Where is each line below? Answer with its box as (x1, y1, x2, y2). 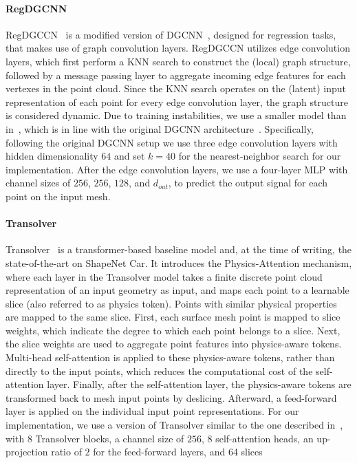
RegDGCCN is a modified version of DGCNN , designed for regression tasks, (6, 27, 336, 41)
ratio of (51, 444, 82, 459)
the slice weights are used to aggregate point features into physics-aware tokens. (6, 336, 342, 351)
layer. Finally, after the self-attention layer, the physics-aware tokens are (47, 377, 351, 391)
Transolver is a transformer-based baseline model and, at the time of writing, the (6, 242, 352, 257)
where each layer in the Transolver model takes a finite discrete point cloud (6, 269, 323, 283)
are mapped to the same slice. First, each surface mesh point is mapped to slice (6, 310, 340, 324)
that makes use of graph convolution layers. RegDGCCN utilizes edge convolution (6, 41, 350, 55)
